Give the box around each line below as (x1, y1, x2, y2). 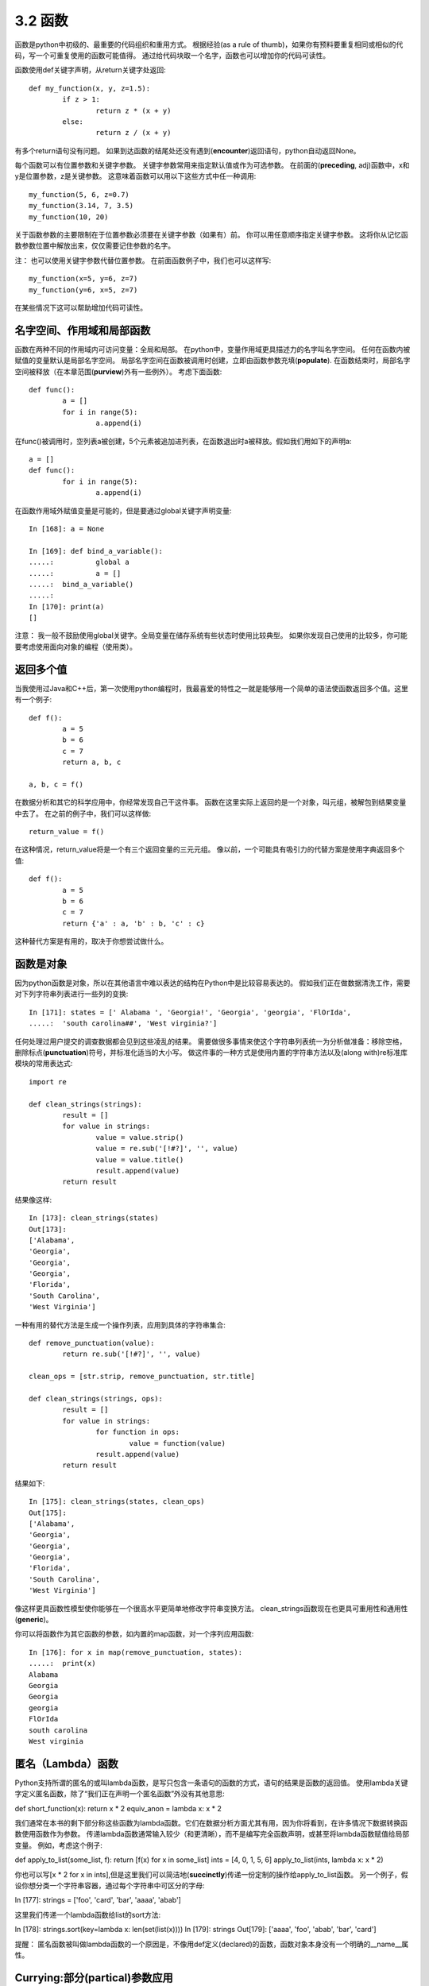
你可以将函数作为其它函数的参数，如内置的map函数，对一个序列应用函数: (14, 1629, 254, 1639)
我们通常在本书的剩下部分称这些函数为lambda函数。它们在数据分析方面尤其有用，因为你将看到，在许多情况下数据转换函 (14, 1818, 408, 1827)
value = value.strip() (95, 1133, 184, 1142)
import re (29, 1077, 67, 1086)
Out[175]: (29, 1508, 67, 1517)
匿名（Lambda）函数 (14, 1756, 118, 1771)
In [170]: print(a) (29, 602, 105, 611)
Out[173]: (29, 1224, 67, 1234)
